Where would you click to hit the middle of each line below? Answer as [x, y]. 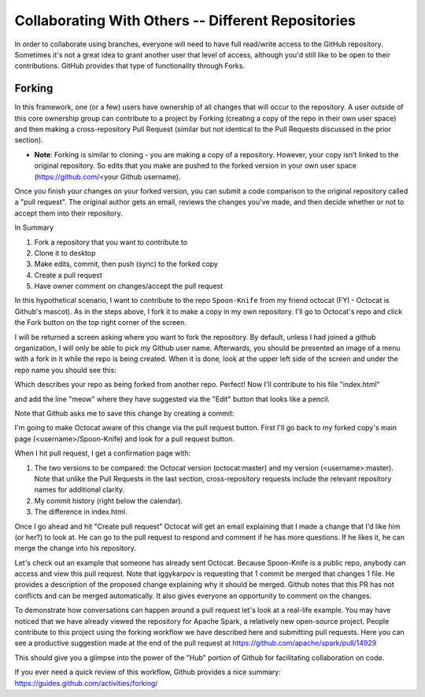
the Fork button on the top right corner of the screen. [100, 323]
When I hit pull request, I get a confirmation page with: [103, 453]
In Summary [34, 227]
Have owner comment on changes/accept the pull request [129, 286]
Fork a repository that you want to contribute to [111, 242]
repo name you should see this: [66, 370]
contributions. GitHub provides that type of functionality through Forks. [130, 66]
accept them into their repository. [68, 213]
